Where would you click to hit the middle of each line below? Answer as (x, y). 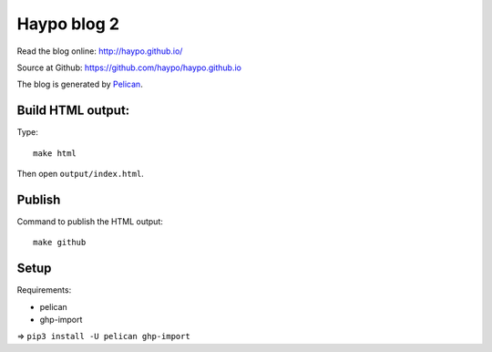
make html (55, 153)
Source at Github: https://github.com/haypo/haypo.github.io (129, 67)
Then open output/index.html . (81, 174)
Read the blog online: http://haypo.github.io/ (100, 51)
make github (60, 243)
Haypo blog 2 (68, 24)
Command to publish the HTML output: (90, 221)
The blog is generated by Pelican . (80, 84)
